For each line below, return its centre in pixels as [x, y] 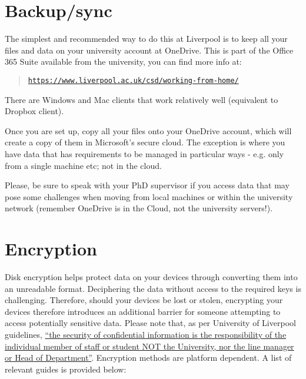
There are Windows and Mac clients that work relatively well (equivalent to [142, 99]
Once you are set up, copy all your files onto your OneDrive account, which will [148, 130]
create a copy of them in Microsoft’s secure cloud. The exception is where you [145, 142]
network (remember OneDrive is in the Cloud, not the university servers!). [139, 208]
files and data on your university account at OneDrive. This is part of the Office [149, 50]
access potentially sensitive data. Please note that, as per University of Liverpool [150, 323]
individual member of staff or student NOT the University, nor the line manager [149, 346]
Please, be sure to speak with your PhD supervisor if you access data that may [147, 185]
